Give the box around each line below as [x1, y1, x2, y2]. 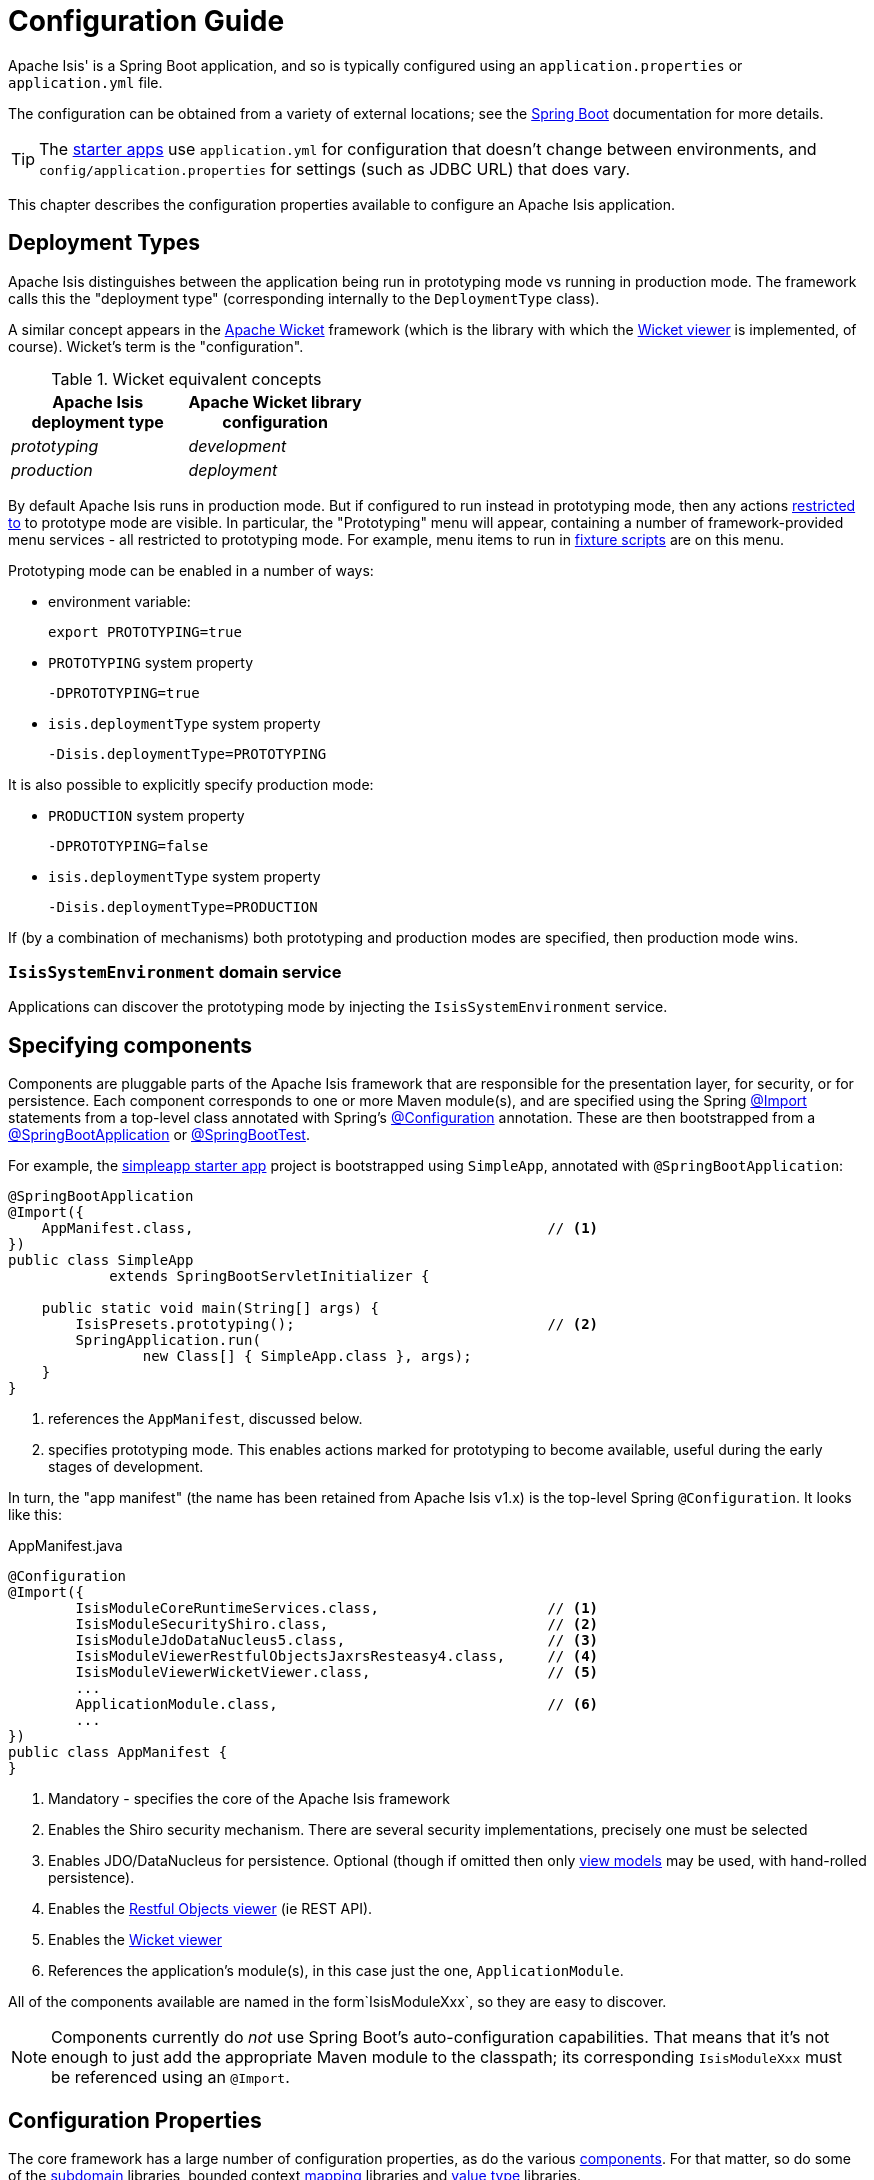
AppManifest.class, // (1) [41, 1220, 599, 1237]
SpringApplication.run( [75, 1332, 261, 1349]
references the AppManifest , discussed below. [48, 1410, 363, 1428]
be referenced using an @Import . [51, 2067, 290, 2088]
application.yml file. [8, 73, 163, 91]
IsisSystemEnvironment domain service [8, 961, 342, 982]
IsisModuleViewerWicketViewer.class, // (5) [75, 1664, 599, 1681]
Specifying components [8, 1032, 253, 1058]
